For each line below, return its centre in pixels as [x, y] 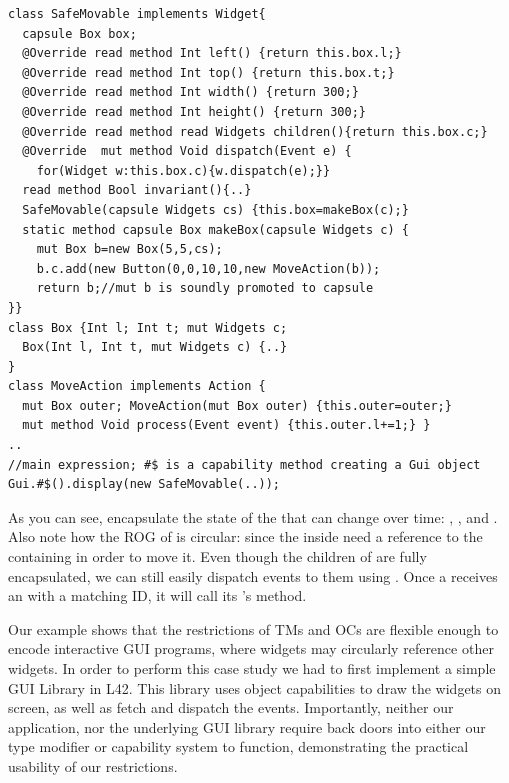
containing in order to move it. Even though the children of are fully [217, 556]
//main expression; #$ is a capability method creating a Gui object [244, 464]
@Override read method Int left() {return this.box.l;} [212, 53]
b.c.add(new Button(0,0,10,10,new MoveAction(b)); [208, 268]
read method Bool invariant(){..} [137, 190]
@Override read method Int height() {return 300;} [194, 111]
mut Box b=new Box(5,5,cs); [129, 249]
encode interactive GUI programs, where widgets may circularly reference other [251, 648]
